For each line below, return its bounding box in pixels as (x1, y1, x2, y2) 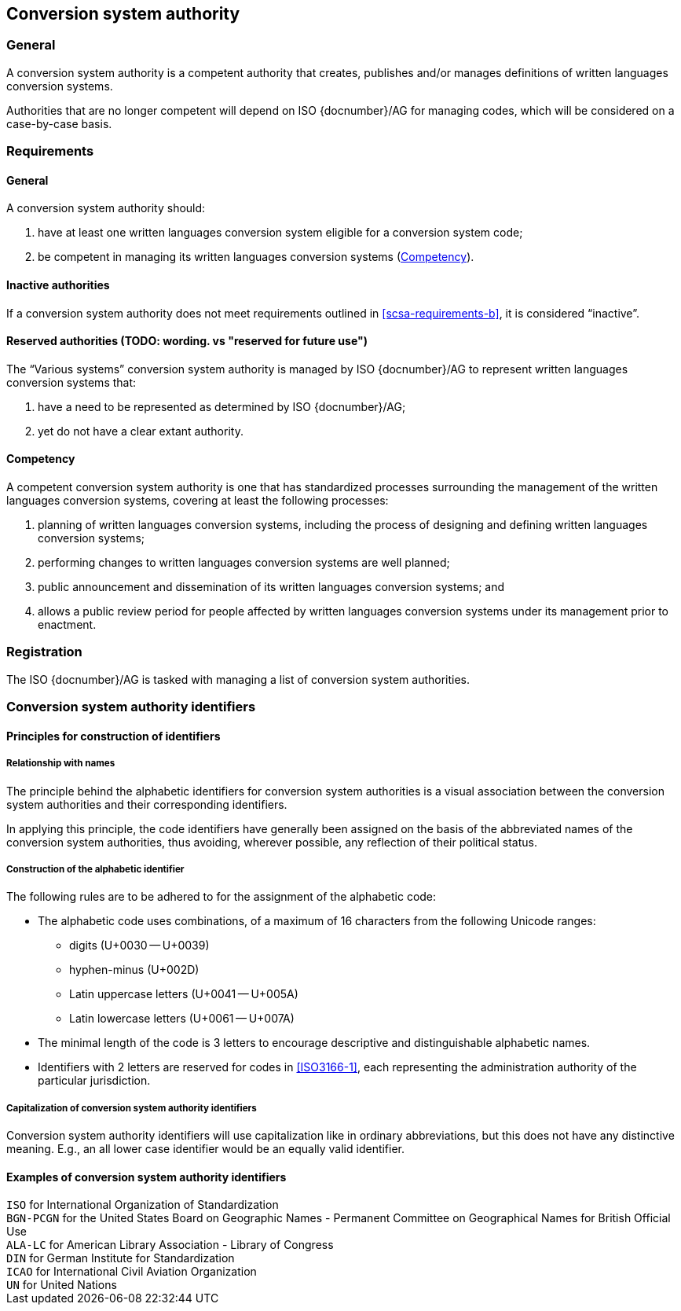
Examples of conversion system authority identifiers (6, 1170, 287, 1184)
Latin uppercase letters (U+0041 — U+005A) (69, 987, 298, 1001)
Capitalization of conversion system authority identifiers (6, 1102, 257, 1114)
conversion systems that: (6, 375, 137, 389)
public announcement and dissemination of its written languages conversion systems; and (38, 580, 505, 594)
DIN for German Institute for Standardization (6, 1251, 235, 1265)
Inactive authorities (6, 278, 110, 292)
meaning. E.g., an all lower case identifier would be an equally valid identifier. (6, 1142, 405, 1156)
